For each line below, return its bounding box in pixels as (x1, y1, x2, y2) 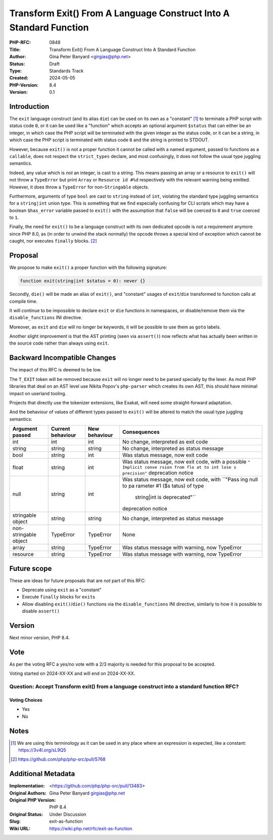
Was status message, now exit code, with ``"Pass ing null (122, 476, 258, 483)
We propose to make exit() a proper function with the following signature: (9, 264, 167, 271)
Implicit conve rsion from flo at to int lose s (122, 465, 237, 470)
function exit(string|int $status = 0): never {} (20, 278, 146, 284)
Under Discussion (49, 811, 86, 817)
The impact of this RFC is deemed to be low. (9, 367, 102, 373)
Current (51, 426, 70, 433)
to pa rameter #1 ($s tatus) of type (122, 482, 204, 489)
